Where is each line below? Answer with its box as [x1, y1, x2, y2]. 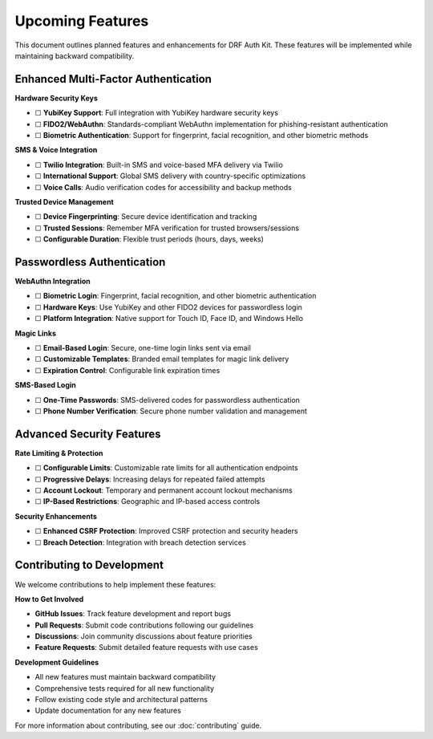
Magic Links [14, 328, 56, 338]
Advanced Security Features [14, 427, 161, 441]
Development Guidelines [14, 657, 99, 667]
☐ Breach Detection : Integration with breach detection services [34, 538, 246, 547]
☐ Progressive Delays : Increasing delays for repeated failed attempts [34, 474, 265, 484]
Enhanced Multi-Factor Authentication [14, 72, 212, 86]
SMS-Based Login [14, 380, 76, 390]
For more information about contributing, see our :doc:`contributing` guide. [14, 721, 262, 730]
